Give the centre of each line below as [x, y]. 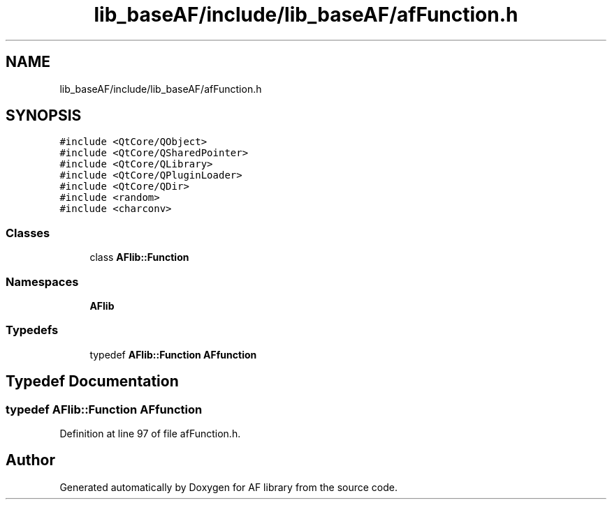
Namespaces [42, 281]
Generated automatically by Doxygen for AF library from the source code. [229, 487]
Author [30, 460]
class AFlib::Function [139, 257]
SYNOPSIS [44, 116]
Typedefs [32, 330]
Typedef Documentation [92, 382]
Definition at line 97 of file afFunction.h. [150, 433]
